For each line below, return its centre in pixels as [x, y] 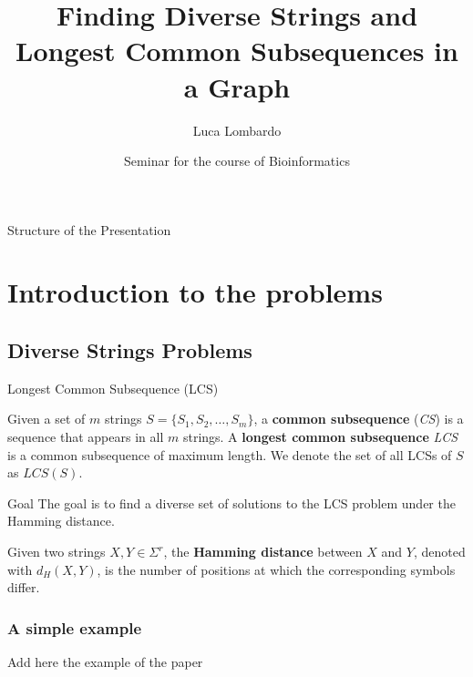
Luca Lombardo [237, 130]
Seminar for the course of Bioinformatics [237, 161]
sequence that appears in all [86, 437]
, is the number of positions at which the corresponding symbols [276, 569]
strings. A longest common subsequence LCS [320, 437]
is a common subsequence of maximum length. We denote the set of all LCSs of [230, 454]
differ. [24, 587]
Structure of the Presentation [89, 229]
